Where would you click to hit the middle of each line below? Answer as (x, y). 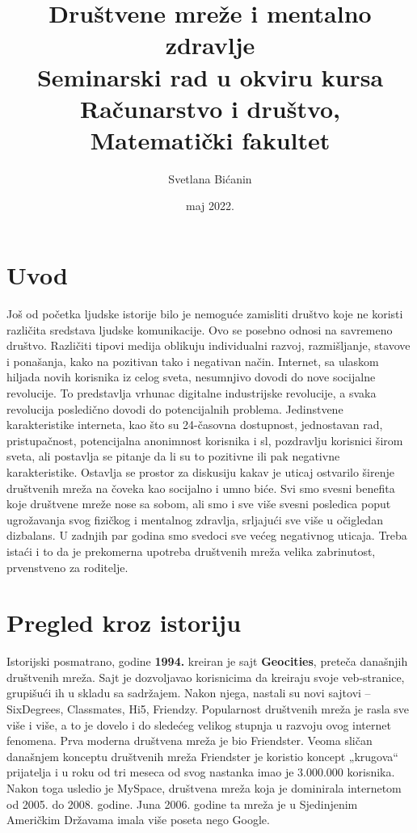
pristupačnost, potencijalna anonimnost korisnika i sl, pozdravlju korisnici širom (205, 440)
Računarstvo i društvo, (210, 108)
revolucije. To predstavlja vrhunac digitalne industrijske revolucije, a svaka (192, 392)
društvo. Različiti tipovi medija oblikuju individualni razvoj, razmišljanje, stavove (208, 345)
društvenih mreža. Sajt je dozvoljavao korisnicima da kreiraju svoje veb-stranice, (206, 677)
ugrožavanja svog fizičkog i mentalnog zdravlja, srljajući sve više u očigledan (195, 519)
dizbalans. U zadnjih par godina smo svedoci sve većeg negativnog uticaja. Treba (207, 535)
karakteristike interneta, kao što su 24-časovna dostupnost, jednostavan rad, (195, 425)
